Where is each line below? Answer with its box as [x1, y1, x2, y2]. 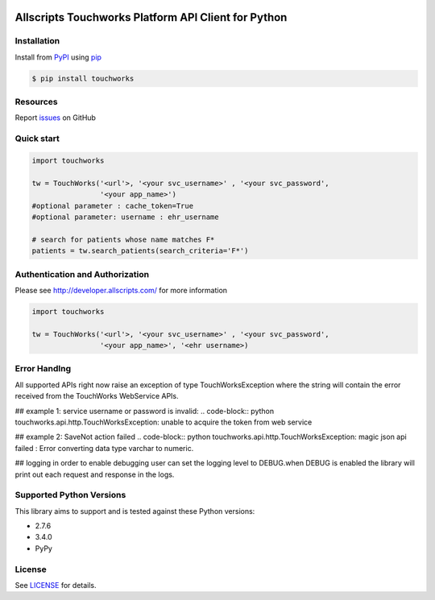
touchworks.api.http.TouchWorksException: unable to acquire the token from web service [14, 417, 313, 427]
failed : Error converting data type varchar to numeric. [14, 443, 194, 453]
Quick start [14, 133, 60, 144]
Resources [14, 97, 58, 108]
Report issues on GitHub [14, 113, 97, 122]
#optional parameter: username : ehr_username [31, 212, 219, 221]
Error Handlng [14, 363, 72, 374]
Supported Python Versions [14, 490, 126, 501]
